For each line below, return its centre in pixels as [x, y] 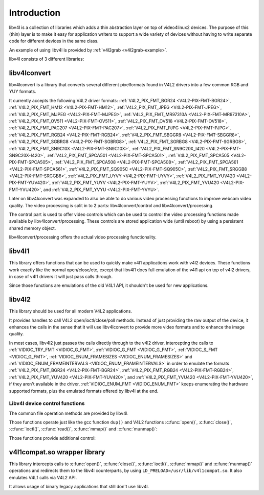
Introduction [35, 13]
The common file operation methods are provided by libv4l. [69, 413]
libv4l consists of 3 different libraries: [46, 59]
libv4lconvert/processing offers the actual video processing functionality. [83, 237]
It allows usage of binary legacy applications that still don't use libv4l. [79, 486]
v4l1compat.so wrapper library [57, 452]
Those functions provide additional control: [52, 438]
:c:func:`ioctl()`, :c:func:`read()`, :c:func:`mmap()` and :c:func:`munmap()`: [83, 429]
